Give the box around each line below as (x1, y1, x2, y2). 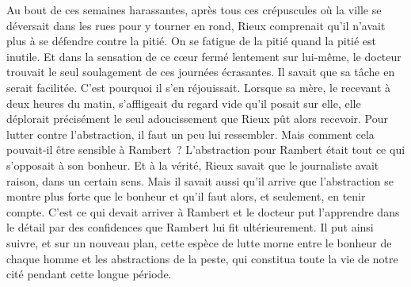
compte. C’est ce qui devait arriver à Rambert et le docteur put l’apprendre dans (6, 203, 400, 220)
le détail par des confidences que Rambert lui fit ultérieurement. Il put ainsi (6, 219, 374, 235)
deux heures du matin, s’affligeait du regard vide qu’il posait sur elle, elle (6, 94, 361, 111)
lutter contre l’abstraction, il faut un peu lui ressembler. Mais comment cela (6, 125, 375, 142)
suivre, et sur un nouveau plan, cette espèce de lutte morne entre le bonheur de (6, 234, 392, 251)
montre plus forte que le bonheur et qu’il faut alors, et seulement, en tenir (6, 188, 366, 205)
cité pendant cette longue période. (6, 266, 172, 282)
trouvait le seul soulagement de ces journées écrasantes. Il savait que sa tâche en (6, 63, 395, 80)
